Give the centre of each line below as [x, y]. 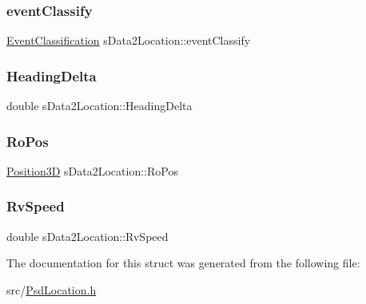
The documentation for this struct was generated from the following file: [183, 263]
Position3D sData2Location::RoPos [92, 170]
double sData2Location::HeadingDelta [99, 106]
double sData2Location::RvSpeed [88, 236]
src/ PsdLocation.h [52, 289]
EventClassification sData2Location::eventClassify [129, 40]
